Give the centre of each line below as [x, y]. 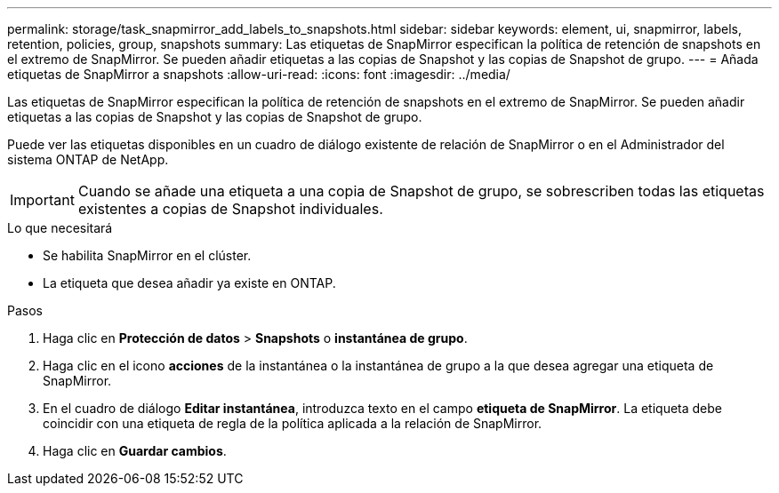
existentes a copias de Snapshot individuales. [230, 209]
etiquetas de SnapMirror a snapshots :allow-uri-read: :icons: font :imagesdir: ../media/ [259, 74]
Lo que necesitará [60, 228]
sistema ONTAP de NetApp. [88, 159]
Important [42, 200]
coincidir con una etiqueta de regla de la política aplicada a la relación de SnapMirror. [293, 423]
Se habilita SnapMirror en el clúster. [147, 255]
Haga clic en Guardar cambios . [135, 451]
